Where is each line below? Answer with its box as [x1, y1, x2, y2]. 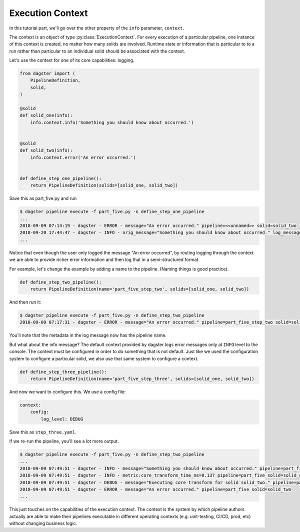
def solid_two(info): [19, 147, 73, 153]
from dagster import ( [19, 70, 75, 76]
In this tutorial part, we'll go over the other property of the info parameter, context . [9, 25, 184, 31]
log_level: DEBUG [40, 416, 83, 422]
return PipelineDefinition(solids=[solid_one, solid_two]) [30, 182, 178, 188]
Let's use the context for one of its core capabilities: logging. [9, 57, 134, 63]
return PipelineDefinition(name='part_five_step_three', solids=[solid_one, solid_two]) [30, 375, 254, 381]
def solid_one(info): [19, 112, 73, 118]
